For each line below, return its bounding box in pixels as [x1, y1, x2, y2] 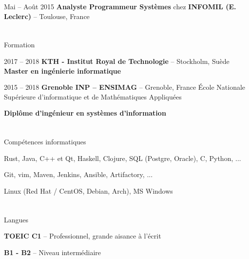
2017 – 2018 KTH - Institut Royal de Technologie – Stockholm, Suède [4, 56, 230, 66]
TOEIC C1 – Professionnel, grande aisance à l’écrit [4, 231, 161, 241]
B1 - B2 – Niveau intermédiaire [4, 247, 101, 257]
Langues [4, 214, 29, 224]
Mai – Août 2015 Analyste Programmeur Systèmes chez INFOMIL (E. [4, 1, 236, 11]
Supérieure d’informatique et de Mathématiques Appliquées [4, 91, 182, 101]
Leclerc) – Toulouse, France [4, 11, 90, 21]
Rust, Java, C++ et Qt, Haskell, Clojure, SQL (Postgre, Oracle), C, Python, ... [4, 153, 241, 163]
